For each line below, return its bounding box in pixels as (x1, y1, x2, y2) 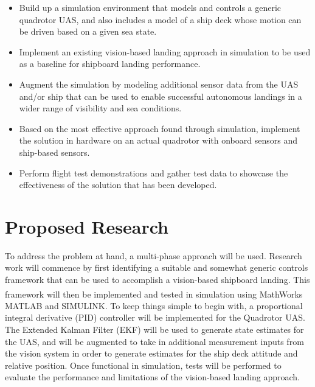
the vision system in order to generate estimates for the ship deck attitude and (5, 347, 298, 360)
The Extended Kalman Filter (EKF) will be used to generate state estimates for (5, 323, 304, 336)
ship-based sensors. (19, 145, 90, 158)
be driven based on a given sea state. (19, 25, 157, 38)
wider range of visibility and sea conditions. (19, 102, 182, 114)
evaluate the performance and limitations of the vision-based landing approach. (5, 371, 300, 383)
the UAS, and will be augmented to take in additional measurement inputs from (5, 335, 304, 347)
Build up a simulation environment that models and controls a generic (19, 1, 282, 13)
